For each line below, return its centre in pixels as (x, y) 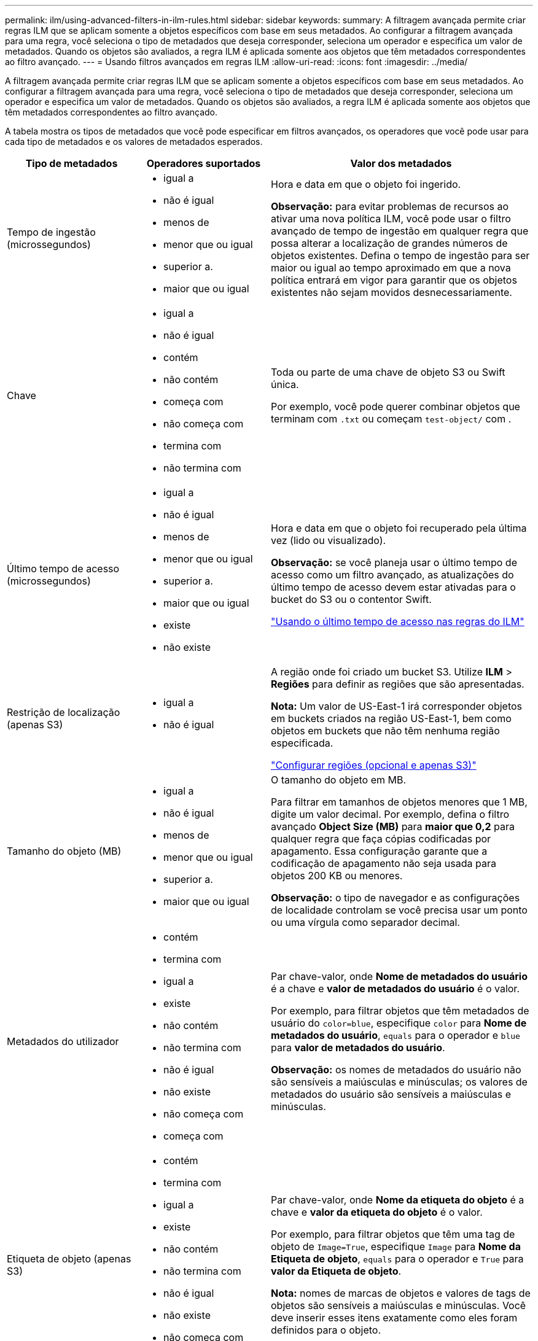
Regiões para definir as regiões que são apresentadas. (398, 684)
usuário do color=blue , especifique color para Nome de (399, 1023)
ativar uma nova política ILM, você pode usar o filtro (391, 219)
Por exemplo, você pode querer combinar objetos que (396, 406)
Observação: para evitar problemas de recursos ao (390, 206)
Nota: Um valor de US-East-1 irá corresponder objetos (397, 706)
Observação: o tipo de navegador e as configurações (396, 898)
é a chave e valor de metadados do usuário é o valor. (395, 989)
